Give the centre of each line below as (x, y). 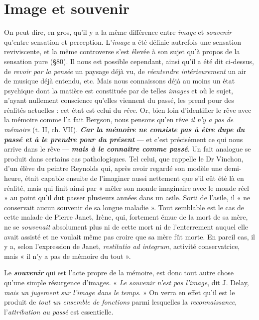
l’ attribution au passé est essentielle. (59, 311)
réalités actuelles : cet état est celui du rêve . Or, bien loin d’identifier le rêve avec (128, 110)
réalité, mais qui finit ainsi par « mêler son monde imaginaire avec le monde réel (127, 188)
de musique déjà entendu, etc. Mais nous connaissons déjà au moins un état (120, 81)
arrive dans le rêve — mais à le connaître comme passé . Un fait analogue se (128, 149)
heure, (13, 178)
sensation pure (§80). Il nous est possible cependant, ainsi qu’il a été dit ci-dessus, (129, 61)
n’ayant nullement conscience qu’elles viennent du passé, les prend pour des (119, 100)
